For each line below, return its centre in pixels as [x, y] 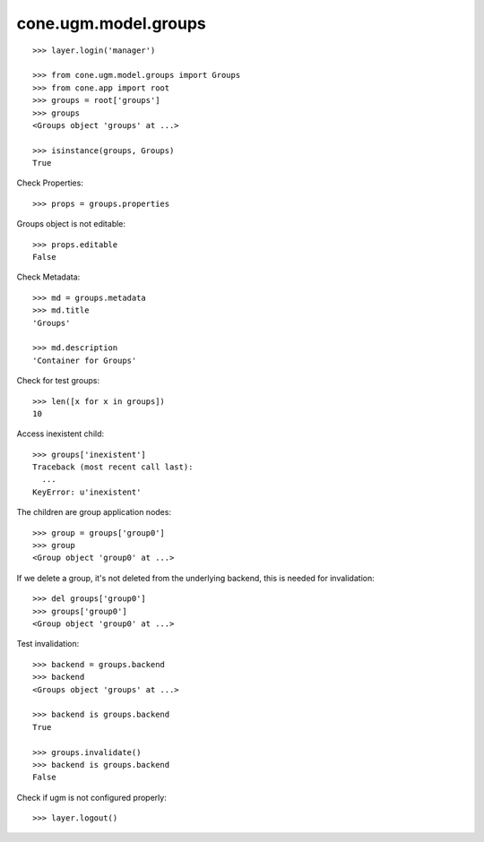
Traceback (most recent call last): [113, 467]
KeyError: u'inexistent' [87, 492]
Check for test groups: [58, 381]
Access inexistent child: [60, 434]
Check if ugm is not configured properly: [92, 797]
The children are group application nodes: [94, 512]
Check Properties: [50, 183]
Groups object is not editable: [71, 224]
